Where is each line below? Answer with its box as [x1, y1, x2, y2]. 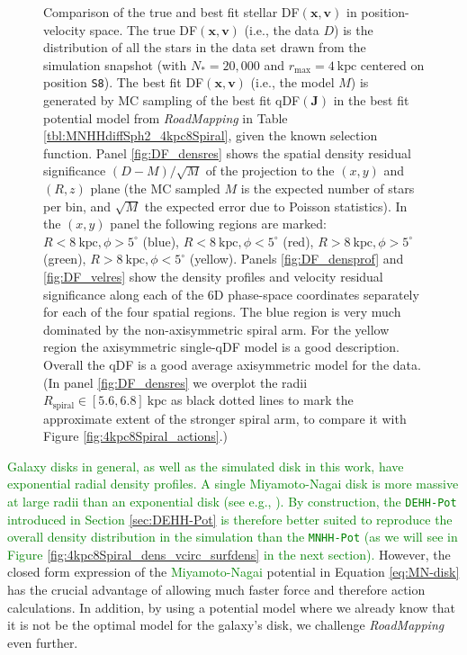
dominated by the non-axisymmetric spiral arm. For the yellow [43, 319, 390, 338]
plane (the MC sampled [90, 179, 220, 197]
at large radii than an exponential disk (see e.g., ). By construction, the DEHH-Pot [7, 491, 457, 510]
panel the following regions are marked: [110, 214, 327, 233]
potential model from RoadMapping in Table [43, 108, 288, 127]
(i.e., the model [250, 73, 335, 92]
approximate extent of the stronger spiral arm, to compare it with [43, 408, 407, 427]
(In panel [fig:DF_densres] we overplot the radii [43, 372, 308, 391]
